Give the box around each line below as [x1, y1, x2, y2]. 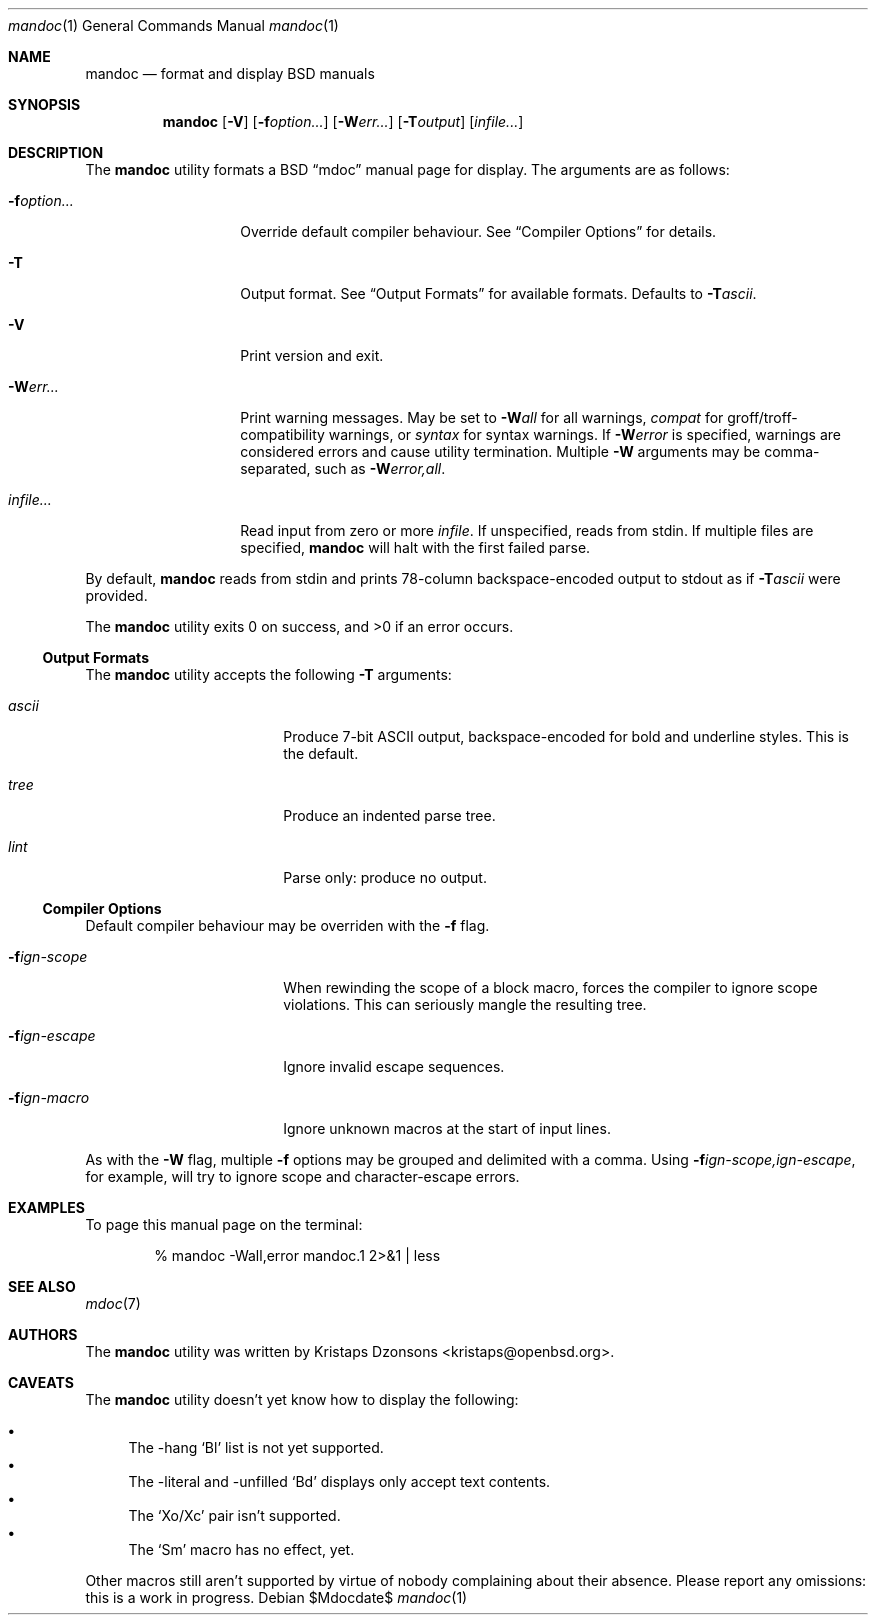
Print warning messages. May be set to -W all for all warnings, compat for [240, 409, 724, 426]
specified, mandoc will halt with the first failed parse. [240, 539, 591, 556]
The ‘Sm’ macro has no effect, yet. [128, 1541, 355, 1558]
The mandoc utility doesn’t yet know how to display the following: [85, 1391, 519, 1408]
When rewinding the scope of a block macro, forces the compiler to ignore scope [283, 979, 818, 996]
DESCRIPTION [8, 144, 104, 161]
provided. [85, 587, 148, 604]
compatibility [240, 426, 325, 443]
